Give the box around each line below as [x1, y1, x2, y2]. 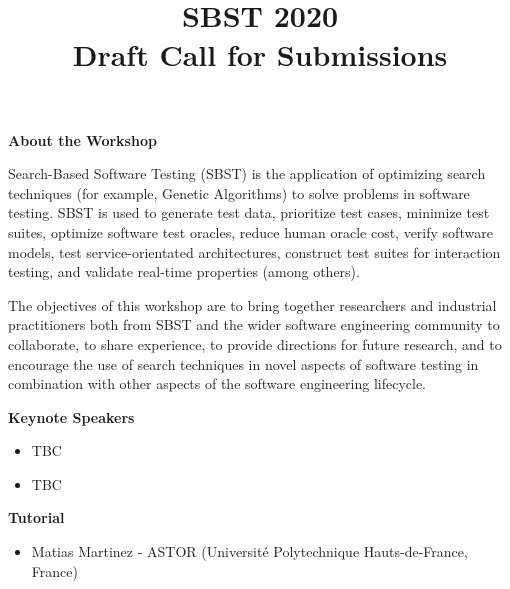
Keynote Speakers [8, 406, 135, 427]
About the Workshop [8, 129, 157, 150]
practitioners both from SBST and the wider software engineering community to [8, 314, 500, 335]
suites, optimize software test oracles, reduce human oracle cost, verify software [8, 221, 493, 242]
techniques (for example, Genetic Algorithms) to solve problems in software [8, 182, 470, 203]
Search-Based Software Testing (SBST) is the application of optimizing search [8, 163, 486, 184]
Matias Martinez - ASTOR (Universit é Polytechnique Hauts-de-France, [31, 541, 468, 562]
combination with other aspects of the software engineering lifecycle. [8, 373, 426, 394]
